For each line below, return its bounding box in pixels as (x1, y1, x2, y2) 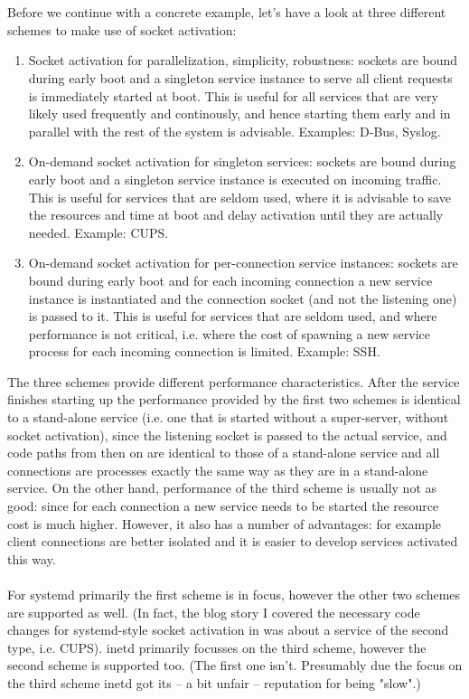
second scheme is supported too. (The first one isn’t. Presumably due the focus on (7, 656, 463, 675)
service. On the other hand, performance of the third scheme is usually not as (7, 478, 437, 497)
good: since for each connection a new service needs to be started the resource (7, 496, 439, 515)
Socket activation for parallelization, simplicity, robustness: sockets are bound (28, 51, 458, 70)
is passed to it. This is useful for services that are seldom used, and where (28, 307, 437, 326)
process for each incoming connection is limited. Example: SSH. (28, 342, 380, 361)
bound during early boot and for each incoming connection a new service (28, 270, 433, 289)
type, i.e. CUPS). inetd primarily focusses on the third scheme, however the (7, 638, 427, 656)
